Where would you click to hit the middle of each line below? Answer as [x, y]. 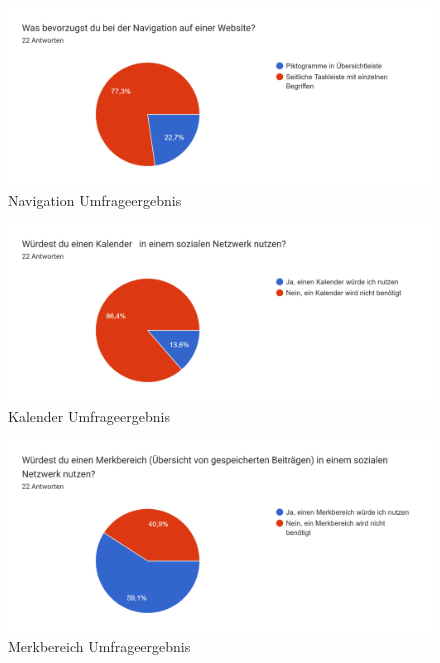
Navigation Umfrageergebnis [95, 199]
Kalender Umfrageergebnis [89, 415]
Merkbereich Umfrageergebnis [99, 646]
